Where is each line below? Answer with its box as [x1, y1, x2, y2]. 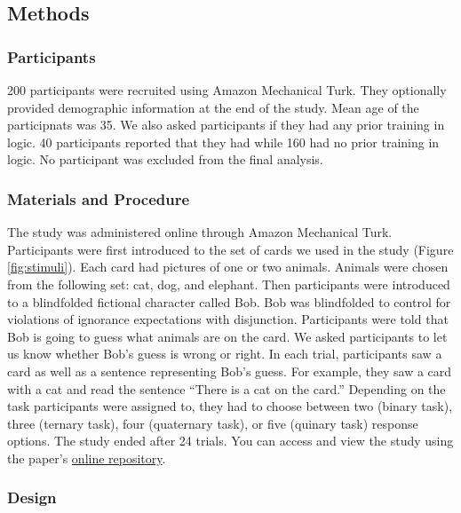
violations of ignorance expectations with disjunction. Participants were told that [7, 310, 449, 328]
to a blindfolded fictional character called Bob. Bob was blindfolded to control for [7, 292, 451, 311]
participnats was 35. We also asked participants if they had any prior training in [7, 115, 445, 134]
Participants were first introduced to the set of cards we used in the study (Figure [7, 240, 454, 258]
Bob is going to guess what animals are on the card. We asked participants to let [7, 327, 448, 345]
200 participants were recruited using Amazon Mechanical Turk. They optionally [7, 81, 447, 99]
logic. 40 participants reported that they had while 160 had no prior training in [7, 132, 440, 151]
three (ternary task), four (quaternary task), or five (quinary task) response [7, 414, 418, 432]
